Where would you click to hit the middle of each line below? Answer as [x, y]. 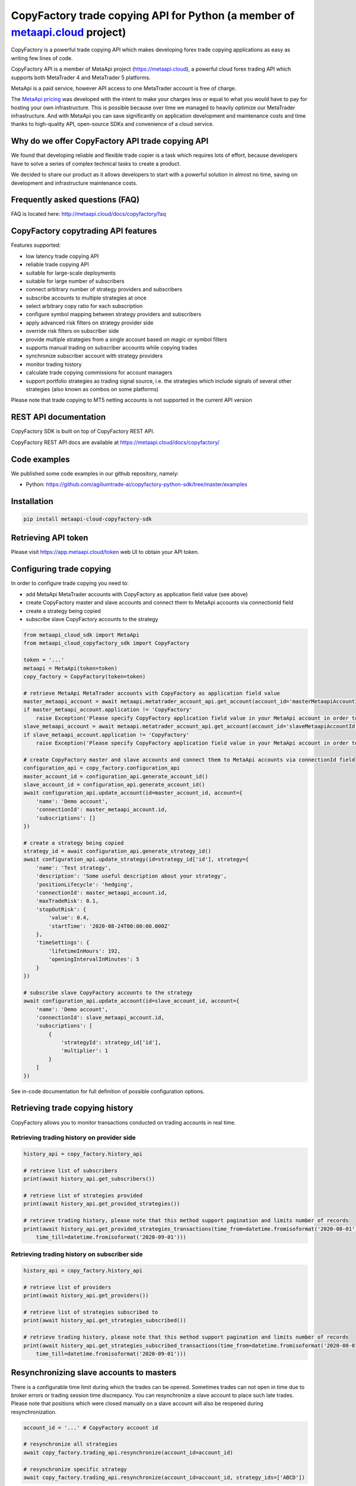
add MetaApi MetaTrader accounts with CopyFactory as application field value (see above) [137, 594]
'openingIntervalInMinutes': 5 [94, 959]
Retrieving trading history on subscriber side [77, 1254]
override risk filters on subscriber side [72, 331]
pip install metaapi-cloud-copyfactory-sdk [88, 519]
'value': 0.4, [69, 918]
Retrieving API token [50, 538]
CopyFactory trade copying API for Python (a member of [153, 15]
